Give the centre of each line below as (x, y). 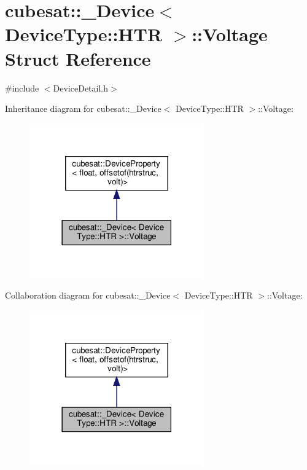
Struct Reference (78, 58)
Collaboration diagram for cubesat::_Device (88, 295)
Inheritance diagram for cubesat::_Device (83, 108)
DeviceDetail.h (81, 88)
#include (22, 88)
